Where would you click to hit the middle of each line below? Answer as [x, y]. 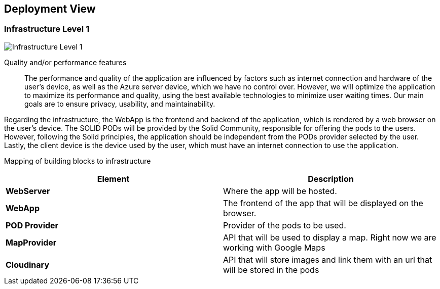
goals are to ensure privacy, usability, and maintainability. [120, 104]
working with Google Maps [274, 247]
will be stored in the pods [271, 270]
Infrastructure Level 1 [47, 29]
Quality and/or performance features [65, 62]
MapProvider [31, 242]
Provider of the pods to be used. [285, 225]
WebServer [28, 191]
